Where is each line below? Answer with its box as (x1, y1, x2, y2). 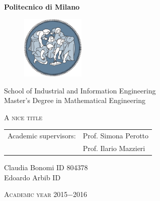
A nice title (4, 112, 43, 122)
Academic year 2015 (4, 189, 68, 199)
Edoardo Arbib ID (4, 172, 61, 182)
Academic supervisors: (8, 130, 76, 141)
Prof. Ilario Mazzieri (83, 142, 145, 153)
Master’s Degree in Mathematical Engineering (4, 95, 146, 106)
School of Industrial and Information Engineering (4, 85, 156, 95)
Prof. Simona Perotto (83, 130, 149, 141)
